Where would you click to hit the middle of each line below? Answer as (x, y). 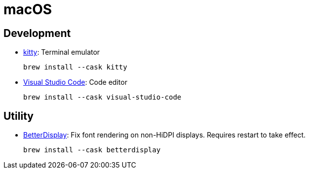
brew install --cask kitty (75, 67)
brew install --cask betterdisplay (92, 150)
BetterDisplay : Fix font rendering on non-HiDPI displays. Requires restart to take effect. (164, 135)
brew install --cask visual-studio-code (102, 97)
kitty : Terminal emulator (62, 52)
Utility (19, 116)
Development (37, 33)
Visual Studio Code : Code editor (75, 82)
